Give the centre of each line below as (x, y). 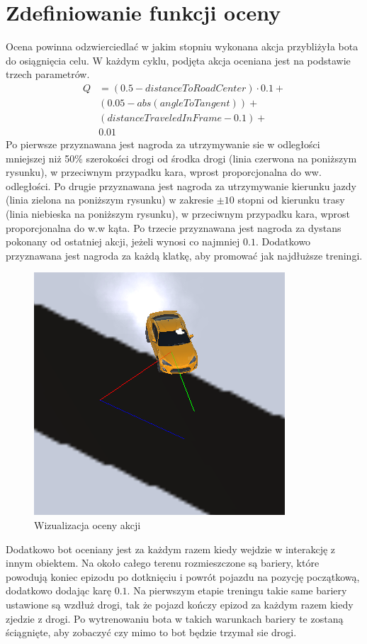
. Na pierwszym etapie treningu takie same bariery (237, 590)
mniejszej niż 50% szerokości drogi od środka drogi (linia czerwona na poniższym (181, 158)
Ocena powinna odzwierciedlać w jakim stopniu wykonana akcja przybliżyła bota (182, 46)
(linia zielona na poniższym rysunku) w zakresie (110, 200)
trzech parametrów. (48, 74)
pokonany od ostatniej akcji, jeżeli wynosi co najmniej (123, 241)
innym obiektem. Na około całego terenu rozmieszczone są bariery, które (163, 563)
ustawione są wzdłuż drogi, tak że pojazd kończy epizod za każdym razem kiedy (180, 604)
